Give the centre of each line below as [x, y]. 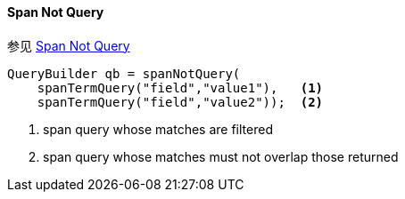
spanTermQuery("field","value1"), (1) [180, 88]
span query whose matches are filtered [158, 129]
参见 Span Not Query [69, 45]
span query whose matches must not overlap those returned [221, 156]
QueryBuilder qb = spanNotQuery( [124, 73]
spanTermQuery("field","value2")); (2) [180, 102]
